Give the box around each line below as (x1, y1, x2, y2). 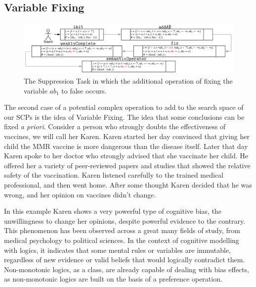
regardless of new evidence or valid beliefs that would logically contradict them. (4, 254, 245, 265)
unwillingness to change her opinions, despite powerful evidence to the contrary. (4, 215, 246, 226)
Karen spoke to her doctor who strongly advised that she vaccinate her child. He (4, 150, 248, 161)
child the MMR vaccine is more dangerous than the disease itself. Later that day (4, 141, 248, 151)
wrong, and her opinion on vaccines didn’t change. (4, 189, 156, 199)
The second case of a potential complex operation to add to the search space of (4, 102, 244, 112)
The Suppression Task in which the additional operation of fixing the (24, 76, 233, 86)
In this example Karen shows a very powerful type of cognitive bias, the (4, 206, 221, 216)
